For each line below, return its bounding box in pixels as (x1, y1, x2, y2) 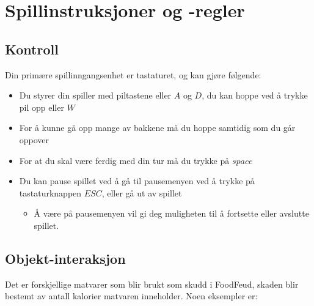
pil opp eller (19, 100, 64, 113)
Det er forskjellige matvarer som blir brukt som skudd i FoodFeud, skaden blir (5, 277, 299, 290)
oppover (19, 133, 49, 146)
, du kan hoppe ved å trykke (202, 89, 308, 102)
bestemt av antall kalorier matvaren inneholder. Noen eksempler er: (5, 289, 258, 302)
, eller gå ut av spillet (101, 186, 182, 199)
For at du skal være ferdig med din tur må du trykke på (19, 154, 230, 166)
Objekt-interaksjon (5, 248, 126, 267)
